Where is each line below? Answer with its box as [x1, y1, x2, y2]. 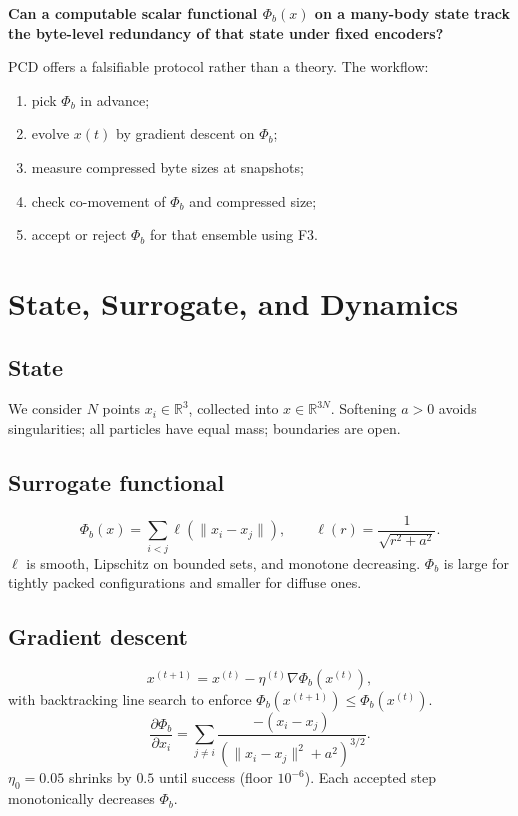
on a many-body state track [314, 3, 511, 23]
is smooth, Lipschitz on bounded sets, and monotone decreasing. [26, 552, 421, 573]
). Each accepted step [304, 767, 437, 788]
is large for [443, 552, 509, 573]
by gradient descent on [116, 123, 255, 144]
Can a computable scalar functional [8, 3, 258, 23]
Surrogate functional [8, 466, 225, 497]
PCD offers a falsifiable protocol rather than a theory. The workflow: [8, 56, 429, 77]
